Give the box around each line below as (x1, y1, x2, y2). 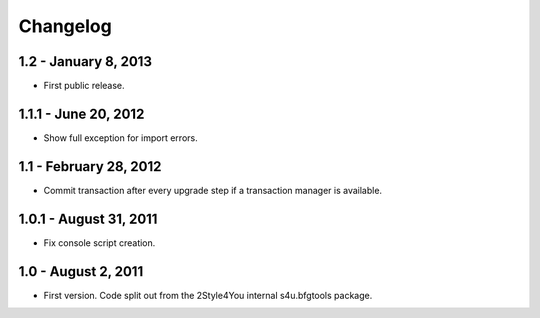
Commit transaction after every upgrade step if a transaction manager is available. (43, 184, 383, 196)
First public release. (43, 80, 125, 92)
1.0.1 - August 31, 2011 (18, 210, 158, 227)
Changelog (18, 15, 112, 37)
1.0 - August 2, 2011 (18, 263, 144, 280)
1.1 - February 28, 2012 (18, 158, 162, 175)
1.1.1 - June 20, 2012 (18, 105, 145, 122)
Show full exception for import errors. (43, 131, 199, 144)
